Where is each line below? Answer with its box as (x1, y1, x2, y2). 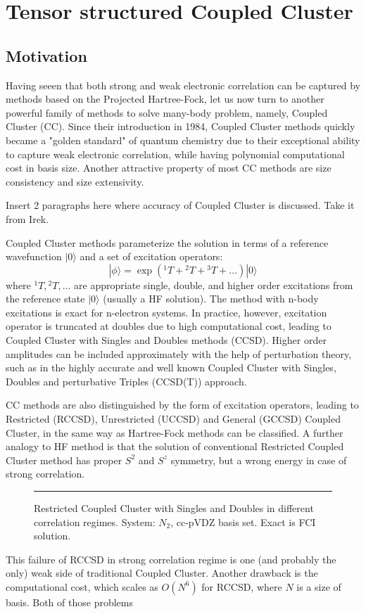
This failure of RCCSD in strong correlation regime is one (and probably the (6, 551, 336, 566)
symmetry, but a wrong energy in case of (170, 452, 347, 467)
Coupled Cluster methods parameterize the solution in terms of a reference (6, 235, 329, 250)
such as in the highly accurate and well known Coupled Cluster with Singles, (6, 360, 336, 375)
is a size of (296, 579, 341, 594)
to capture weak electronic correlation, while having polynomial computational (6, 146, 345, 161)
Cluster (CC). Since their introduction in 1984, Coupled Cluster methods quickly (6, 119, 355, 134)
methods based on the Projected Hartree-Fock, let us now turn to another (6, 91, 324, 106)
